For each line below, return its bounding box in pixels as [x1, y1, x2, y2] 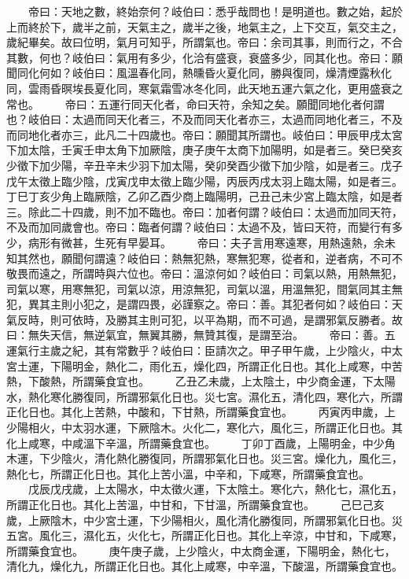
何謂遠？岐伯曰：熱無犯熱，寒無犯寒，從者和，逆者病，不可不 [83, 249, 403, 266]
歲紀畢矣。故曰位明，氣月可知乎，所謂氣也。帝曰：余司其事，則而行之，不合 [6, 34, 403, 50]
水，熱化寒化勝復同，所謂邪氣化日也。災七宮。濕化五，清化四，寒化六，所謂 [6, 388, 403, 404]
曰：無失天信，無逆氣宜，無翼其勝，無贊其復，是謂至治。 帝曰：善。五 [6, 326, 396, 343]
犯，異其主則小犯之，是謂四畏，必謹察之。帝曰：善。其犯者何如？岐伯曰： [6, 296, 392, 312]
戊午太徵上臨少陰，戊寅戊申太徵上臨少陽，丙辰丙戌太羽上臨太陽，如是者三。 [6, 172, 403, 189]
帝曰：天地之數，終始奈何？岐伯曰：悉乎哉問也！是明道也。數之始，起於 [28, 3, 403, 19]
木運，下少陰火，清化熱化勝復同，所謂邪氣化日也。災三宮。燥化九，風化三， [6, 450, 403, 467]
